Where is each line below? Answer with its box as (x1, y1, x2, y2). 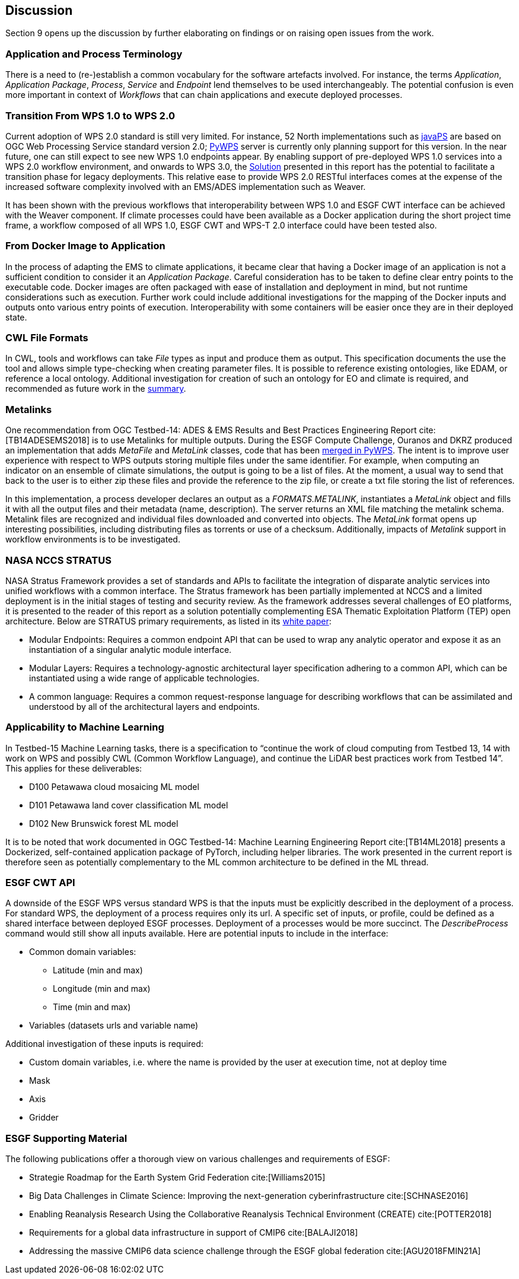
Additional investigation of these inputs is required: (5, 1039, 203, 1049)
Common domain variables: (29, 947, 136, 957)
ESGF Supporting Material (5, 1132, 128, 1144)
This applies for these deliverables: (5, 763, 142, 773)
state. (5, 312, 27, 322)
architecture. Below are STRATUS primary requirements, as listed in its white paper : (5, 615, 332, 626)
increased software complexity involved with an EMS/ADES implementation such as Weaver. (5, 181, 366, 192)
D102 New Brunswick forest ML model (29, 818, 179, 829)
